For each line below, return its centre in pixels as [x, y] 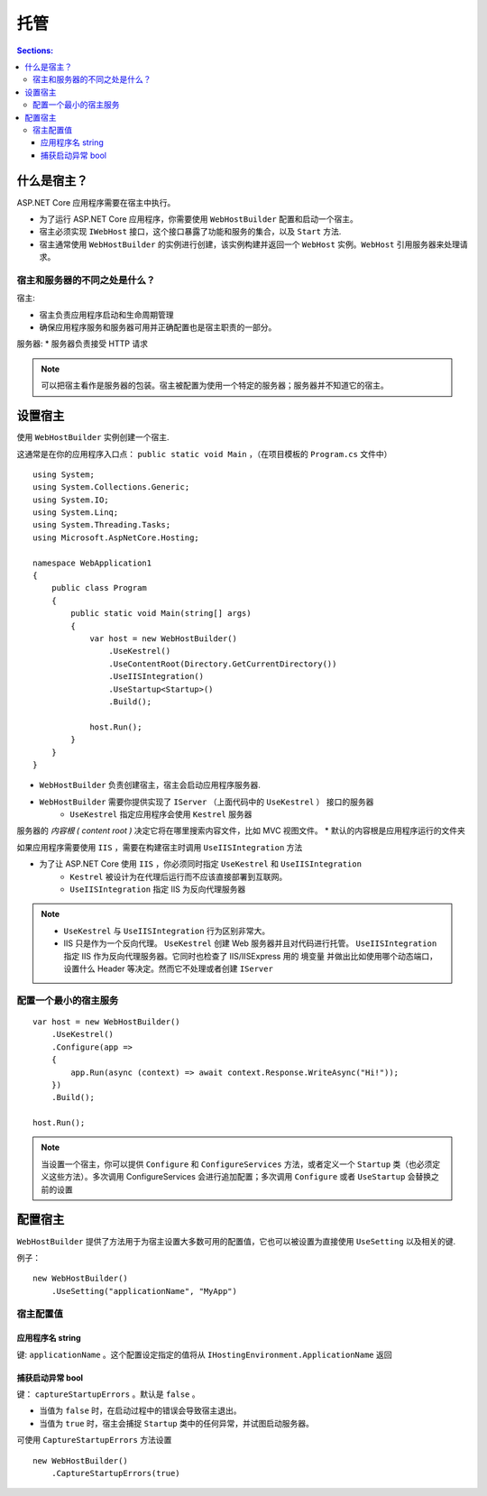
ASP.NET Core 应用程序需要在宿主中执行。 [96, 202]
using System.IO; [71, 500]
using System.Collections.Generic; [111, 487]
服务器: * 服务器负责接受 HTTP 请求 [83, 344]
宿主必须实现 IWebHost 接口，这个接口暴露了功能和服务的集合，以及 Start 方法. [190, 232]
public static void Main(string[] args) [161, 614]
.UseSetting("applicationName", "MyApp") [144, 1291]
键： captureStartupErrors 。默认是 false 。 [108, 1394]
